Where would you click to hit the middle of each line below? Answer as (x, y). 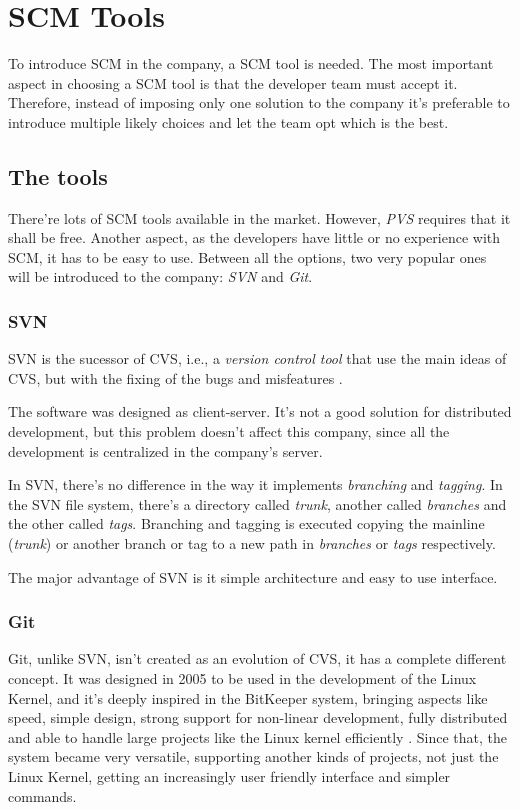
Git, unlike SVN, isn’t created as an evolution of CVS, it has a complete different (257, 658)
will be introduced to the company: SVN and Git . (160, 276)
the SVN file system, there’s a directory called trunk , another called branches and (257, 503)
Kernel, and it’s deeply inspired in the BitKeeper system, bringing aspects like (248, 697)
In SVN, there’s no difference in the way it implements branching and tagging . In (255, 484)
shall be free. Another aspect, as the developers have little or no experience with (254, 237)
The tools (58, 175)
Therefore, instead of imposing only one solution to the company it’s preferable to (259, 102)
